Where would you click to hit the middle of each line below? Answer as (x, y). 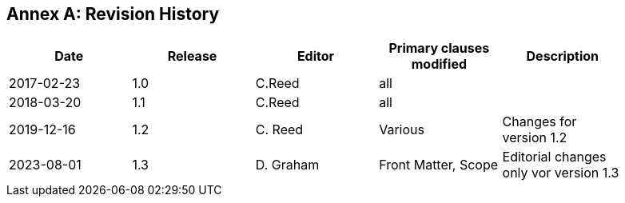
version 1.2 (535, 138)
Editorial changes (554, 157)
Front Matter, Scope (439, 165)
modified (439, 64)
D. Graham (287, 165)
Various (402, 130)
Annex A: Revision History (113, 14)
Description (562, 56)
